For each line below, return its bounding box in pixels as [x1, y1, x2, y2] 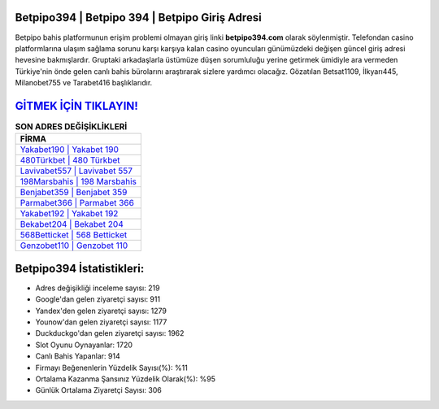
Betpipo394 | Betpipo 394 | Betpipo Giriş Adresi [15, 11, 262, 24]
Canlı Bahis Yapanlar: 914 [35, 351, 121, 361]
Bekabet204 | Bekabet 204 [20, 219, 124, 230]
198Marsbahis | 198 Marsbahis [20, 176, 137, 187]
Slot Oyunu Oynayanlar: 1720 [35, 340, 133, 350]
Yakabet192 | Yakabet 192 [20, 208, 119, 220]
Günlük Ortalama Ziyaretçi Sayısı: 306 [35, 385, 162, 395]
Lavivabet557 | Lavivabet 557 [20, 165, 133, 176]
